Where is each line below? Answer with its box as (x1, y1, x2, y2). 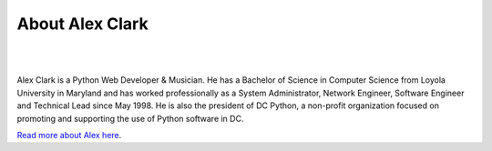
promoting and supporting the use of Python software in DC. (16, 113, 244, 124)
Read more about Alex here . (16, 129, 122, 140)
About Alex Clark (16, 14, 149, 34)
